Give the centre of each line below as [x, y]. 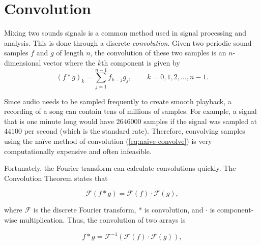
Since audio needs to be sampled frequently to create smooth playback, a [118, 101]
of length [70, 53]
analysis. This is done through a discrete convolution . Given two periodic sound [128, 42]
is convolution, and [174, 210]
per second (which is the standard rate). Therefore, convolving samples [135, 131]
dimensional [23, 62]
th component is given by [141, 62]
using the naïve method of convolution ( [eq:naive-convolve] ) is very [108, 141]
